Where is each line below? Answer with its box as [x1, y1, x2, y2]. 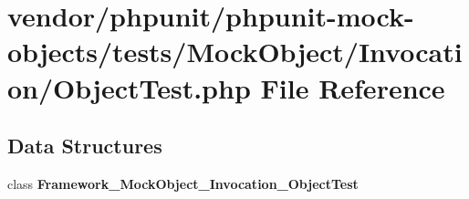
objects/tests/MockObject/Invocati [7, 33, 463, 70]
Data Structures [7, 131, 162, 160]
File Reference [260, 68, 445, 106]
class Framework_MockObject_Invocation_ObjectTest [7, 173, 359, 193]
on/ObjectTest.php [7, 68, 251, 106]
